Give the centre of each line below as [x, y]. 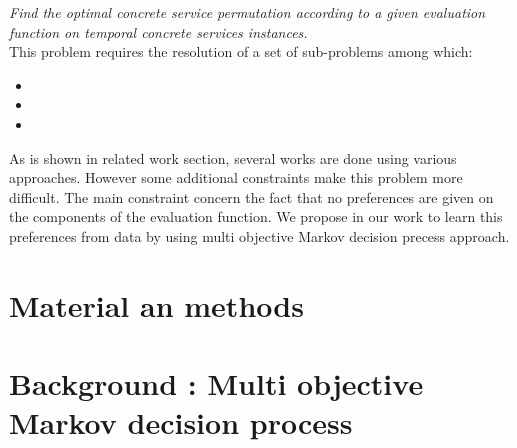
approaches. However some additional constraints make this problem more [236, 177]
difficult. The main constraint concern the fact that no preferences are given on [251, 196]
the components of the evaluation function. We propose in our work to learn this [256, 216]
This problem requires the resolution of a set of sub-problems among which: [241, 51]
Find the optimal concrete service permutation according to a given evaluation [247, 12]
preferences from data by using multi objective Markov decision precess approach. [259, 235]
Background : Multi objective [216, 383]
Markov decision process [181, 422]
